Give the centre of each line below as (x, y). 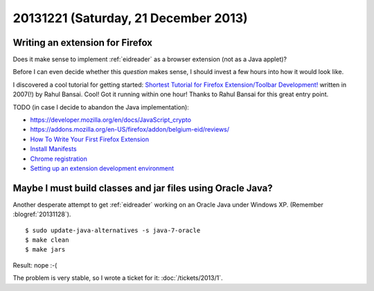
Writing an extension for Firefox (82, 43)
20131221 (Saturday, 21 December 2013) (131, 18)
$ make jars (45, 250)
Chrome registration (59, 159)
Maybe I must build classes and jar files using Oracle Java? (143, 188)
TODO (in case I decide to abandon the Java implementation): (101, 107)
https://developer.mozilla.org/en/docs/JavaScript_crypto (111, 120)
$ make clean (47, 240)
